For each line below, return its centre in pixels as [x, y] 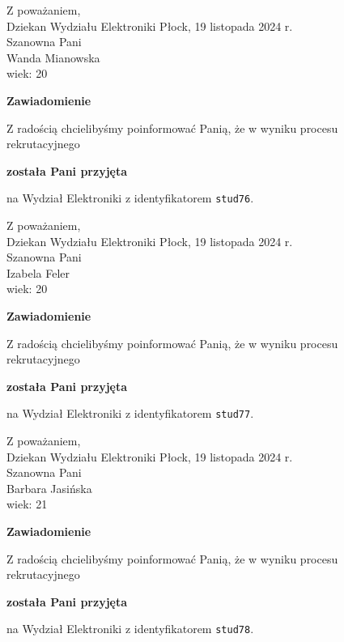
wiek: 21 [27, 504]
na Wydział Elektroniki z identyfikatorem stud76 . [130, 198]
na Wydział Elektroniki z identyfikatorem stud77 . [130, 413]
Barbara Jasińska [49, 488]
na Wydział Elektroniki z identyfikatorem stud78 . [130, 629]
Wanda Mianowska [53, 57]
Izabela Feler [38, 272]
